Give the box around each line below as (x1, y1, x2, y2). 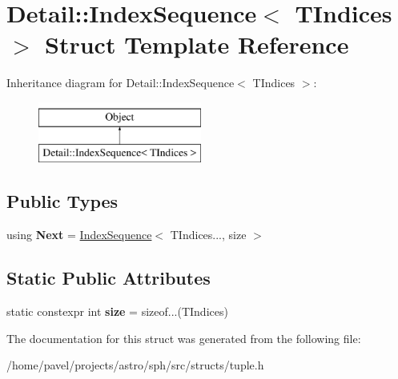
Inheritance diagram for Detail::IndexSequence (6, 74, 235, 91)
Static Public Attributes (6, 265, 211, 290)
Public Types (6, 189, 119, 213)
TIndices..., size (170, 226, 247, 243)
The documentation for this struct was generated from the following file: (6, 329, 361, 346)
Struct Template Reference (45, 28, 349, 61)
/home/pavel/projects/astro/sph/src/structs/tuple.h (6, 357, 264, 373)
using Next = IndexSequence (6, 226, 152, 243)
